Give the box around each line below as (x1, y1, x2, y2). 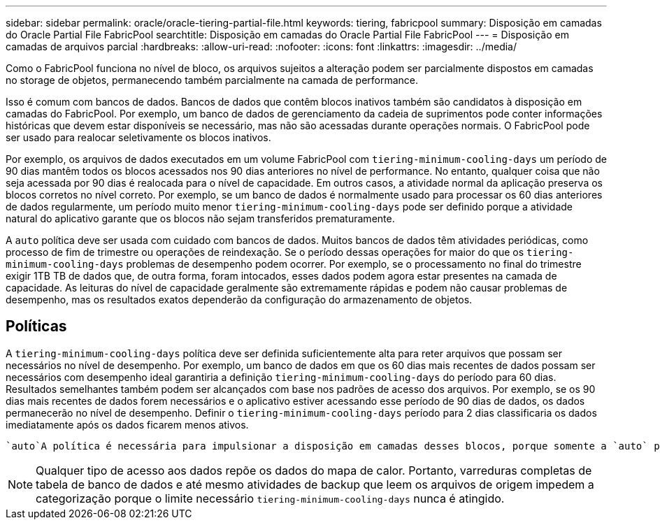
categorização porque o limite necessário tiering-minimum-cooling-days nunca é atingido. (36, 491, 505, 505)
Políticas (6, 317, 67, 336)
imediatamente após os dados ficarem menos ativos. (6, 418, 249, 431)
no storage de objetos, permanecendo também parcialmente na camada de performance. (6, 74, 419, 86)
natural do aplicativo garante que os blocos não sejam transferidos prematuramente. (6, 213, 395, 224)
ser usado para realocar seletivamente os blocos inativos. (6, 131, 271, 143)
